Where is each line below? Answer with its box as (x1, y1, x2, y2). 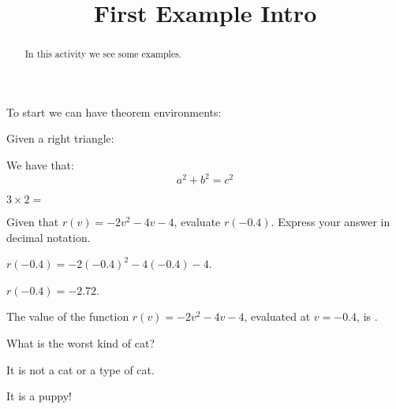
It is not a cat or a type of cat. (6, 361, 155, 377)
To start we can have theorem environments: (6, 103, 222, 120)
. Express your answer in (271, 214, 390, 230)
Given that (6, 214, 59, 230)
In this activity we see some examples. (24, 47, 182, 61)
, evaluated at (244, 308, 311, 325)
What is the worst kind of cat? (6, 335, 155, 351)
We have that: (6, 157, 74, 173)
